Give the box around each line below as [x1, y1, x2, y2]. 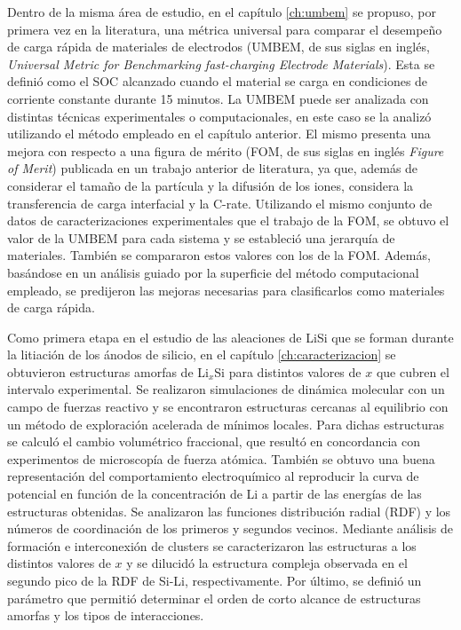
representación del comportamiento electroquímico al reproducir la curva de [7, 467, 419, 485]
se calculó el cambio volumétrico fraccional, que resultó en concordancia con [7, 432, 420, 451]
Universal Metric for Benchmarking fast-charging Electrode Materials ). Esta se [7, 54, 435, 73]
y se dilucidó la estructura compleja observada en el [126, 554, 408, 572]
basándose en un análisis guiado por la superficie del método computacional [7, 263, 419, 281]
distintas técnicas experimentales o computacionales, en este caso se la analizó [7, 106, 432, 125]
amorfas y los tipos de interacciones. [7, 606, 204, 625]
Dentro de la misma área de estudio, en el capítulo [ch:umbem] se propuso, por [7, 3, 436, 20]
